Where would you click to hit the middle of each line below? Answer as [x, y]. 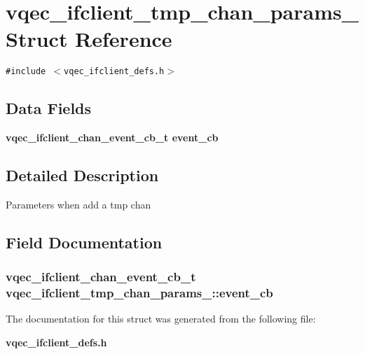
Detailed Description [82, 175]
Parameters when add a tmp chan [78, 204]
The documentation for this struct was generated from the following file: [161, 319]
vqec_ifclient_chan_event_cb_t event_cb [112, 137]
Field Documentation [84, 242]
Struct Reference [89, 39]
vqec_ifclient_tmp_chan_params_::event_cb [139, 293]
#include [26, 72]
